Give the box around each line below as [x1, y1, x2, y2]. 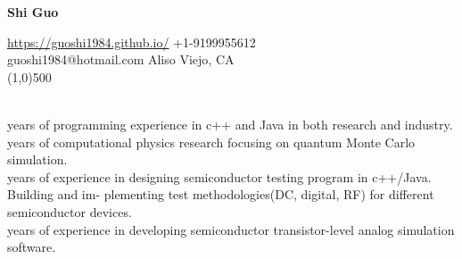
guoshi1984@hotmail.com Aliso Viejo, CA [7, 50, 235, 69]
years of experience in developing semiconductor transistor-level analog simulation [7, 220, 455, 238]
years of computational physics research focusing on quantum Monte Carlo [7, 132, 416, 151]
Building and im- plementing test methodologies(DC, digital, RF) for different [7, 185, 434, 204]
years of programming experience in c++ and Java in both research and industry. [7, 114, 453, 133]
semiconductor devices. [7, 202, 132, 221]
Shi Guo [7, 3, 59, 21]
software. [7, 238, 56, 256]
